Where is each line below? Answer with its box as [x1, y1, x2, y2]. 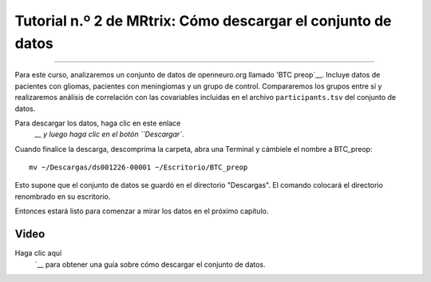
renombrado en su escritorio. [14, 192, 111, 201]
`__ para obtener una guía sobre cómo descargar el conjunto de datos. [34, 260, 267, 269]
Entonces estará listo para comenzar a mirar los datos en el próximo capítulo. [14, 206, 269, 216]
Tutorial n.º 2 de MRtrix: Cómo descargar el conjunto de [14, 12, 392, 30]
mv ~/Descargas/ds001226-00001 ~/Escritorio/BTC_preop [29, 163, 248, 172]
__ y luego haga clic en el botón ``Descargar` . [34, 129, 184, 139]
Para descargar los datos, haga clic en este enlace [14, 118, 181, 128]
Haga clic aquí [14, 248, 62, 258]
